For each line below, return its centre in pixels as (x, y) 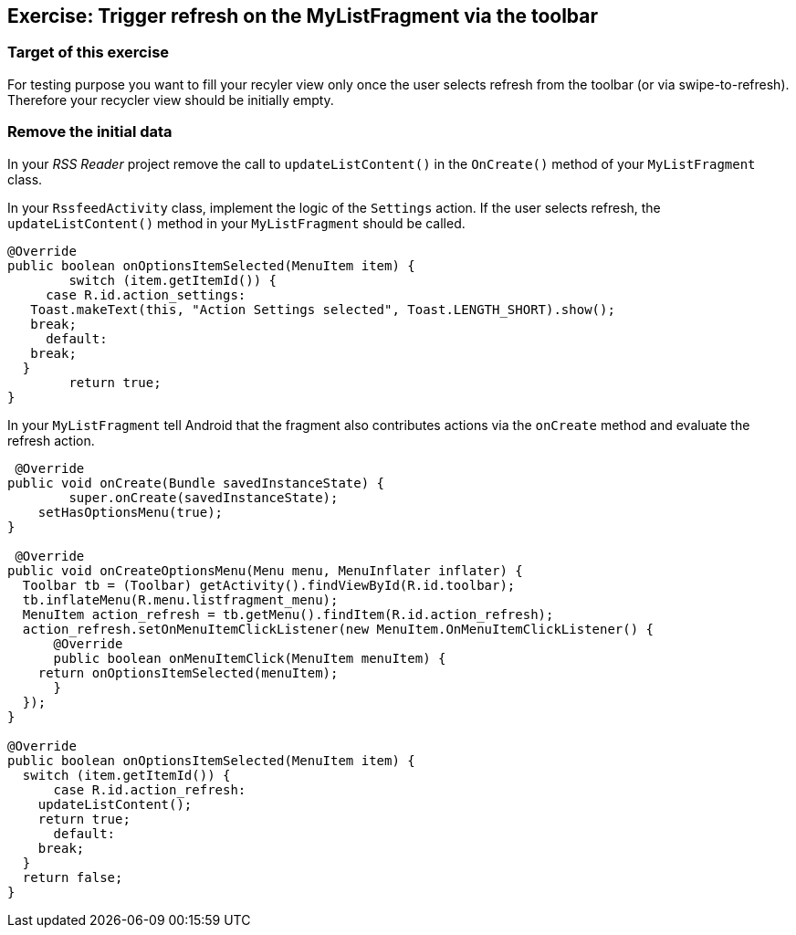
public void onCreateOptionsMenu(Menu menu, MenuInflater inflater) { (265, 570)
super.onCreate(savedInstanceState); (204, 497)
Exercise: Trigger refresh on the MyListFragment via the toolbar (303, 16)
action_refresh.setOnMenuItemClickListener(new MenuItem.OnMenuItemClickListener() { (338, 629)
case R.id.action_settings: (146, 294)
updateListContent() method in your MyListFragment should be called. (236, 223)
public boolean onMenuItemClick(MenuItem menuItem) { (250, 658)
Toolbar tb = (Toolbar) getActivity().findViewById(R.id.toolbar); (269, 585)
